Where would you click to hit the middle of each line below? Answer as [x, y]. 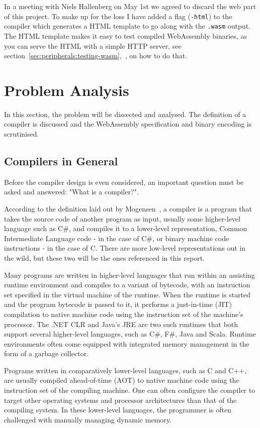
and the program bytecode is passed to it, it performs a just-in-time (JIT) [118, 304]
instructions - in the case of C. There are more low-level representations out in [125, 248]
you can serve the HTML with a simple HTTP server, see [93, 45]
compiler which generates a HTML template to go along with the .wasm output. [127, 26]
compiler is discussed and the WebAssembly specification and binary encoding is [128, 124]
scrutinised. [22, 134]
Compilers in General [61, 160]
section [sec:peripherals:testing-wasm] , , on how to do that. [96, 56]
